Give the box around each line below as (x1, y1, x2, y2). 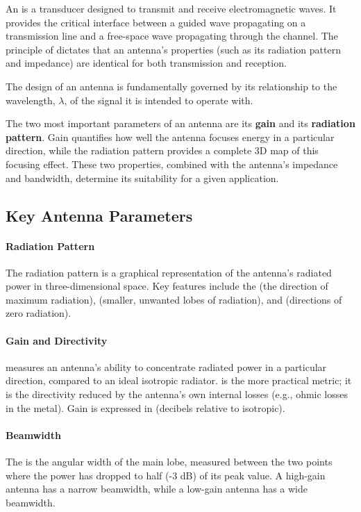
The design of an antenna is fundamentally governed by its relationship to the (6, 79, 337, 93)
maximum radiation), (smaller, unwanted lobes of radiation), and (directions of (6, 292, 342, 306)
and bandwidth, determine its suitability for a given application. (6, 170, 279, 185)
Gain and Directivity (6, 333, 108, 347)
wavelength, (6, 92, 56, 107)
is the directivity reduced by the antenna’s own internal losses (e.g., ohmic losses (6, 387, 349, 402)
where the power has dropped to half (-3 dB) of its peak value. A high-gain (6, 468, 326, 482)
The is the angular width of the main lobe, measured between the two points (6, 454, 333, 469)
